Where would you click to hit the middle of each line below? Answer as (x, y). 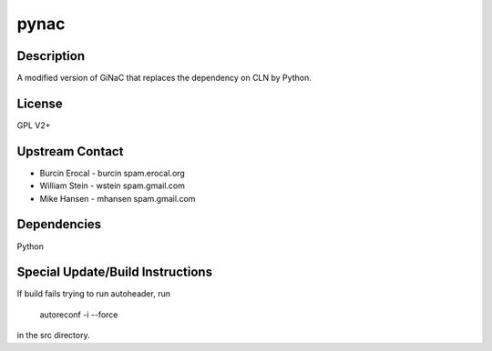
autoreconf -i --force (79, 315)
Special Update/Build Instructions (115, 272)
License (40, 103)
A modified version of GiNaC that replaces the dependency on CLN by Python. (164, 78)
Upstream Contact (70, 151)
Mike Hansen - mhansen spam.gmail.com (118, 198)
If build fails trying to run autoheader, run (93, 294)
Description (51, 56)
